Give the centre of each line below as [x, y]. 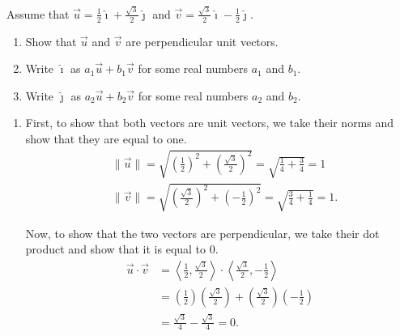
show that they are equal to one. [106, 138]
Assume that [38, 13]
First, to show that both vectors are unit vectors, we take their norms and [210, 123]
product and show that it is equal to [116, 249]
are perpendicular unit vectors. [202, 41]
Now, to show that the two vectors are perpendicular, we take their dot [202, 233]
